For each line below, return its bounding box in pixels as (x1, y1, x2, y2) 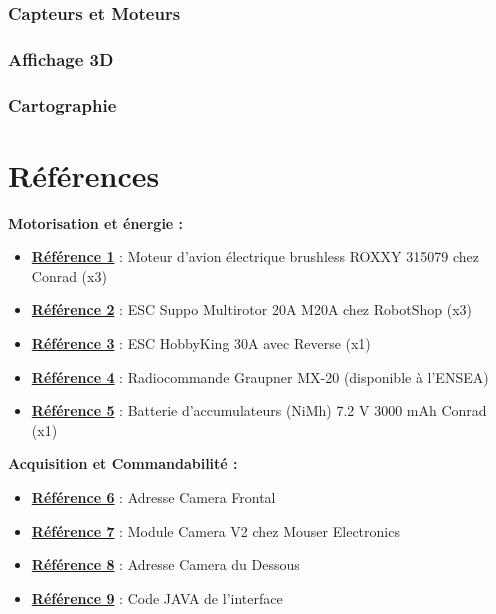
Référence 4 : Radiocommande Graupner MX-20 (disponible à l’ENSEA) (31, 366, 489, 387)
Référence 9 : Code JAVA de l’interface (31, 587, 283, 608)
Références (8, 154, 160, 195)
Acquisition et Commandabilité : (8, 453, 238, 474)
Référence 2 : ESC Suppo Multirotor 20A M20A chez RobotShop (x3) (31, 299, 472, 320)
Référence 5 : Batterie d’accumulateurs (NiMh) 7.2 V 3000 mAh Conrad (31, 400, 487, 421)
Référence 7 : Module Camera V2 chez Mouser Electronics (31, 520, 400, 541)
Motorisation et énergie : (8, 212, 184, 233)
